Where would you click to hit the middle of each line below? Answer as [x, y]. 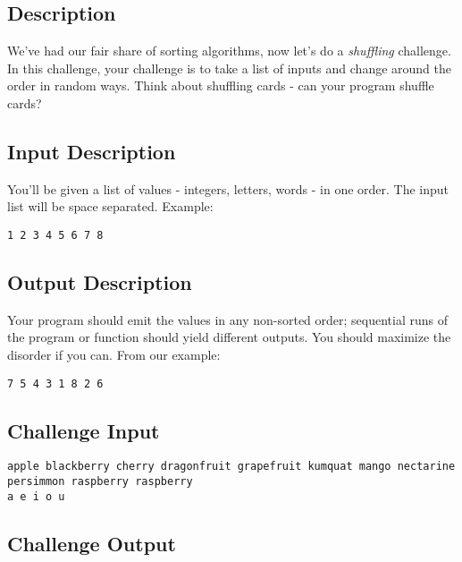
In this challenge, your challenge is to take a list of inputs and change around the [229, 68]
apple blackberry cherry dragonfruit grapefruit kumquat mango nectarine [231, 467]
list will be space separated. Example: [110, 206]
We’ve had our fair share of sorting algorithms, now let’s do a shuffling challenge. [229, 51]
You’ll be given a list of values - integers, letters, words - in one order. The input [228, 188]
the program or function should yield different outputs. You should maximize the [229, 337]
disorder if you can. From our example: [114, 355]
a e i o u [36, 496]
